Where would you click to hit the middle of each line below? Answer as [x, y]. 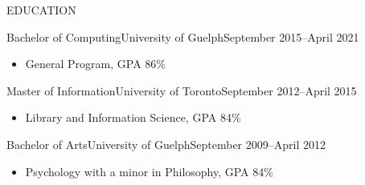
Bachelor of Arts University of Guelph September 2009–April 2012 [166, 144]
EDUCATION [41, 10]
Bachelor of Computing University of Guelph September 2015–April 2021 [183, 36]
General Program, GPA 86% [95, 64]
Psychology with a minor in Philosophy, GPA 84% [149, 171]
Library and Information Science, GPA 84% [133, 117]
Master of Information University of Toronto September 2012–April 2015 [182, 90]
